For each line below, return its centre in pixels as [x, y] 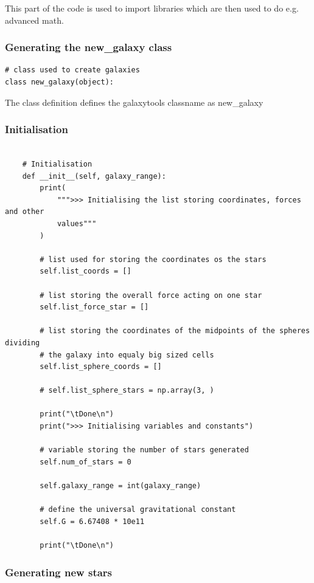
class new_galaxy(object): [59, 82]
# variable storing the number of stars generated [144, 450]
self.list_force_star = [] [94, 307]
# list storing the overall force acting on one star [151, 295]
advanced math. [34, 20]
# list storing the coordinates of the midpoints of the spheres [175, 331]
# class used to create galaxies [72, 70]
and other [25, 212]
